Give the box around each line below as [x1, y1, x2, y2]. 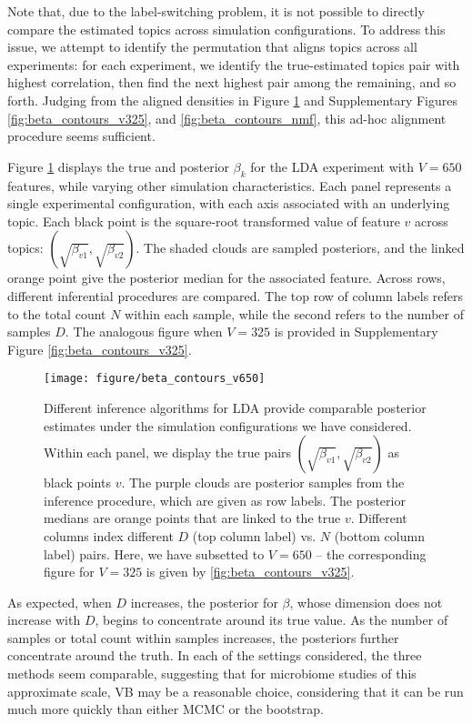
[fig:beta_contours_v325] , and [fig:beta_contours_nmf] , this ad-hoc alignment [7, 108, 447, 127]
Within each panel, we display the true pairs [44, 443, 292, 462]
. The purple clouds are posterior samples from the [121, 473, 405, 492]
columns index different [44, 526, 174, 545]
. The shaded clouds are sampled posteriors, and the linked [136, 238, 465, 257]
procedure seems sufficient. [7, 126, 156, 146]
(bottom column [334, 526, 425, 545]
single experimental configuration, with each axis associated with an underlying [7, 194, 450, 213]
